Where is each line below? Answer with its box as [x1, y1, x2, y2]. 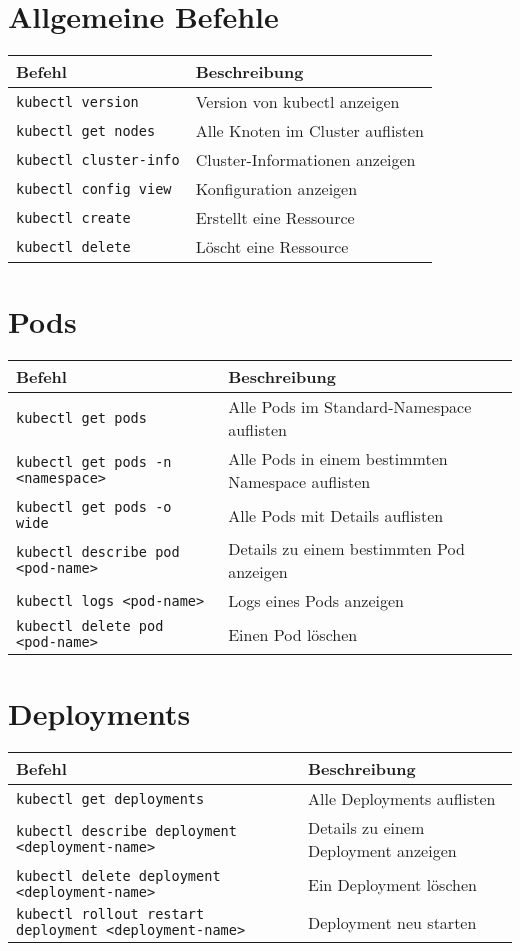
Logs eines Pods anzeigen [228, 589, 405, 613]
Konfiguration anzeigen [195, 177, 358, 201]
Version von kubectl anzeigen [195, 90, 400, 114]
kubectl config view [16, 180, 172, 197]
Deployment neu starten [308, 910, 477, 934]
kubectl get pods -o [16, 499, 172, 516]
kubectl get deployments [16, 790, 205, 807]
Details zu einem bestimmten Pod [228, 537, 465, 561]
